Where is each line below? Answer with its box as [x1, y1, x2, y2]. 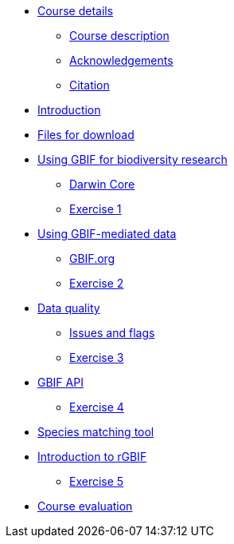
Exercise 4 [69, 400, 124, 414]
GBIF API [37, 375, 84, 389]
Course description [69, 29, 170, 42]
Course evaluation [37, 499, 133, 513]
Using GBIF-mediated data [37, 227, 177, 240]
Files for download [37, 128, 135, 141]
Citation [69, 78, 110, 92]
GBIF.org [69, 252, 115, 265]
